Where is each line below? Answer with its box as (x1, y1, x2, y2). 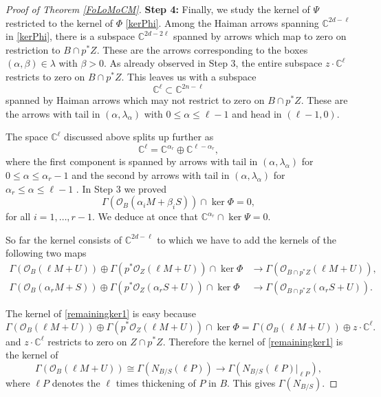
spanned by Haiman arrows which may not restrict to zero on (6, 93, 265, 107)
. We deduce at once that (92, 209, 199, 224)
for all (6, 209, 31, 224)
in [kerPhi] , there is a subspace (6, 29, 135, 43)
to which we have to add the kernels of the (157, 232, 336, 246)
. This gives (227, 375, 276, 389)
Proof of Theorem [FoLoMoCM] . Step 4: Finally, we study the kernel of (6, 2, 310, 16)
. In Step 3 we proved (76, 181, 166, 195)
